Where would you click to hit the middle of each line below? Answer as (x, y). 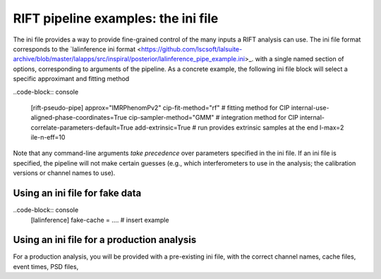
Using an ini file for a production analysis (105, 240)
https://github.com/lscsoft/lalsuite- (192, 49)
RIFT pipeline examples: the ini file (116, 18)
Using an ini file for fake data (77, 193)
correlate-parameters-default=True (82, 128)
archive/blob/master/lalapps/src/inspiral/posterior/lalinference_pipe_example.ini (129, 59)
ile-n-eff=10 (48, 137)
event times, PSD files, (46, 266)
